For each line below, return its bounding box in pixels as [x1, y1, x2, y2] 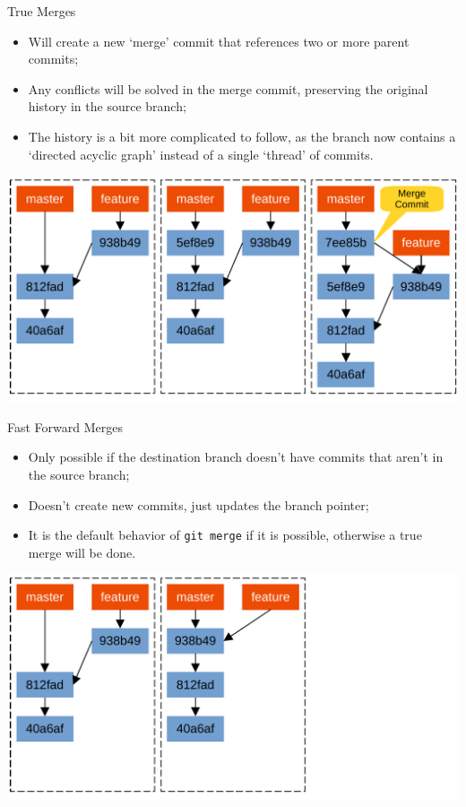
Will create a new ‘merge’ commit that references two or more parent [28, 31, 410, 50]
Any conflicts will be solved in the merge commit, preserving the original [28, 79, 428, 98]
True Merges [7, 2, 76, 20]
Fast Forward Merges [7, 417, 123, 436]
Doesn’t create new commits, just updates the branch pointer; [28, 495, 369, 514]
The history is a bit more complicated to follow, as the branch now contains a [28, 126, 456, 145]
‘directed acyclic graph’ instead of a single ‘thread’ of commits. [28, 144, 374, 163]
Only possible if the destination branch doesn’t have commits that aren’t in [28, 447, 444, 466]
